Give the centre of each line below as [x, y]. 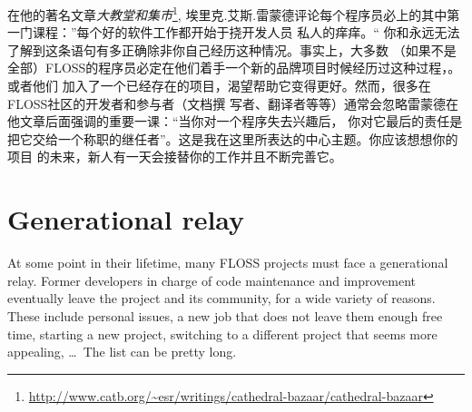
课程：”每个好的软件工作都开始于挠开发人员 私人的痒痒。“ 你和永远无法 [246, 32]
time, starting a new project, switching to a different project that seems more [222, 334]
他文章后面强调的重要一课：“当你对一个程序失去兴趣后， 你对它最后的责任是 [235, 121]
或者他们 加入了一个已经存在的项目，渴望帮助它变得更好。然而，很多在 [219, 86]
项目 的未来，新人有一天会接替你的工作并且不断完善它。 [175, 157]
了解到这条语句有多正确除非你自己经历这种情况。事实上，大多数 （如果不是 [232, 49]
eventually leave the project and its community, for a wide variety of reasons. [221, 298]
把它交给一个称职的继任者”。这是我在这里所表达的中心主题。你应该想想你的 [233, 138]
